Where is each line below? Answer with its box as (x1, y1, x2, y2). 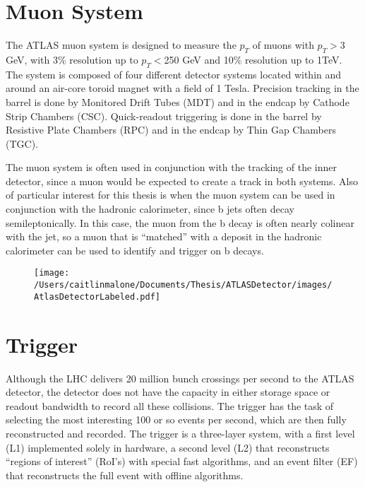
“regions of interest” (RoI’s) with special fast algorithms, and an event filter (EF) (6, 454, 358, 469)
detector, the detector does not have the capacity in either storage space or (6, 385, 330, 399)
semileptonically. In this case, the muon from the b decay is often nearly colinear (6, 215, 354, 230)
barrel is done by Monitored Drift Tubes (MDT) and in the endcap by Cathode (6, 94, 349, 109)
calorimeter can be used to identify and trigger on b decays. (6, 242, 264, 257)
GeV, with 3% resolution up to (6, 52, 138, 66)
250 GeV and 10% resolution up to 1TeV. (164, 52, 342, 66)
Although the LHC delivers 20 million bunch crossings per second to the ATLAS (6, 370, 354, 385)
